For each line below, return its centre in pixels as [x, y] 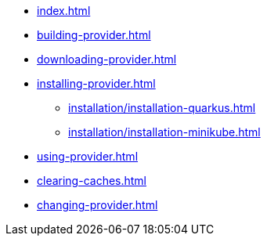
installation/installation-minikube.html [164, 132]
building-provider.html [94, 35]
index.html [64, 11]
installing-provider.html [96, 83]
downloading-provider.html [107, 59]
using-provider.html [88, 156]
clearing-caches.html [92, 181]
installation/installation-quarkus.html [162, 108]
